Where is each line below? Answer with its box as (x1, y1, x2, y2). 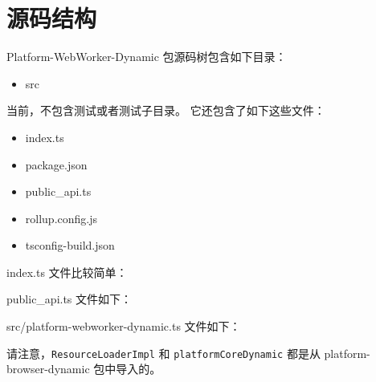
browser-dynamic (6, 360, 90, 377)
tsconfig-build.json (25, 237, 115, 254)
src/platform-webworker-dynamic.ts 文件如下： (6, 318, 241, 335)
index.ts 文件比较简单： (6, 263, 128, 280)
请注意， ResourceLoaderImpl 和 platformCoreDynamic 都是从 (6, 344, 321, 361)
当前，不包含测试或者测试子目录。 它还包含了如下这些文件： (6, 102, 325, 119)
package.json (25, 156, 88, 173)
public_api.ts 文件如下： (6, 291, 133, 307)
